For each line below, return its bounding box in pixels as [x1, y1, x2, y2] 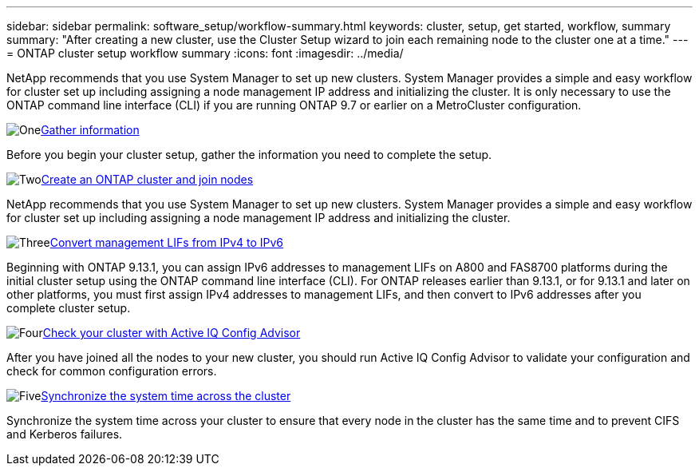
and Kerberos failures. [6, 427, 123, 441]
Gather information [41, 123, 140, 137]
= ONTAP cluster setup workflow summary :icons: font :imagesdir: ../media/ [6, 46, 404, 60]
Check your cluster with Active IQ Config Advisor [42, 326, 301, 339]
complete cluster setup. [6, 301, 131, 315]
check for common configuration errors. [6, 364, 217, 378]
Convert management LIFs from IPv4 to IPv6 [49, 236, 284, 249]
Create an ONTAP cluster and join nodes [41, 173, 254, 186]
